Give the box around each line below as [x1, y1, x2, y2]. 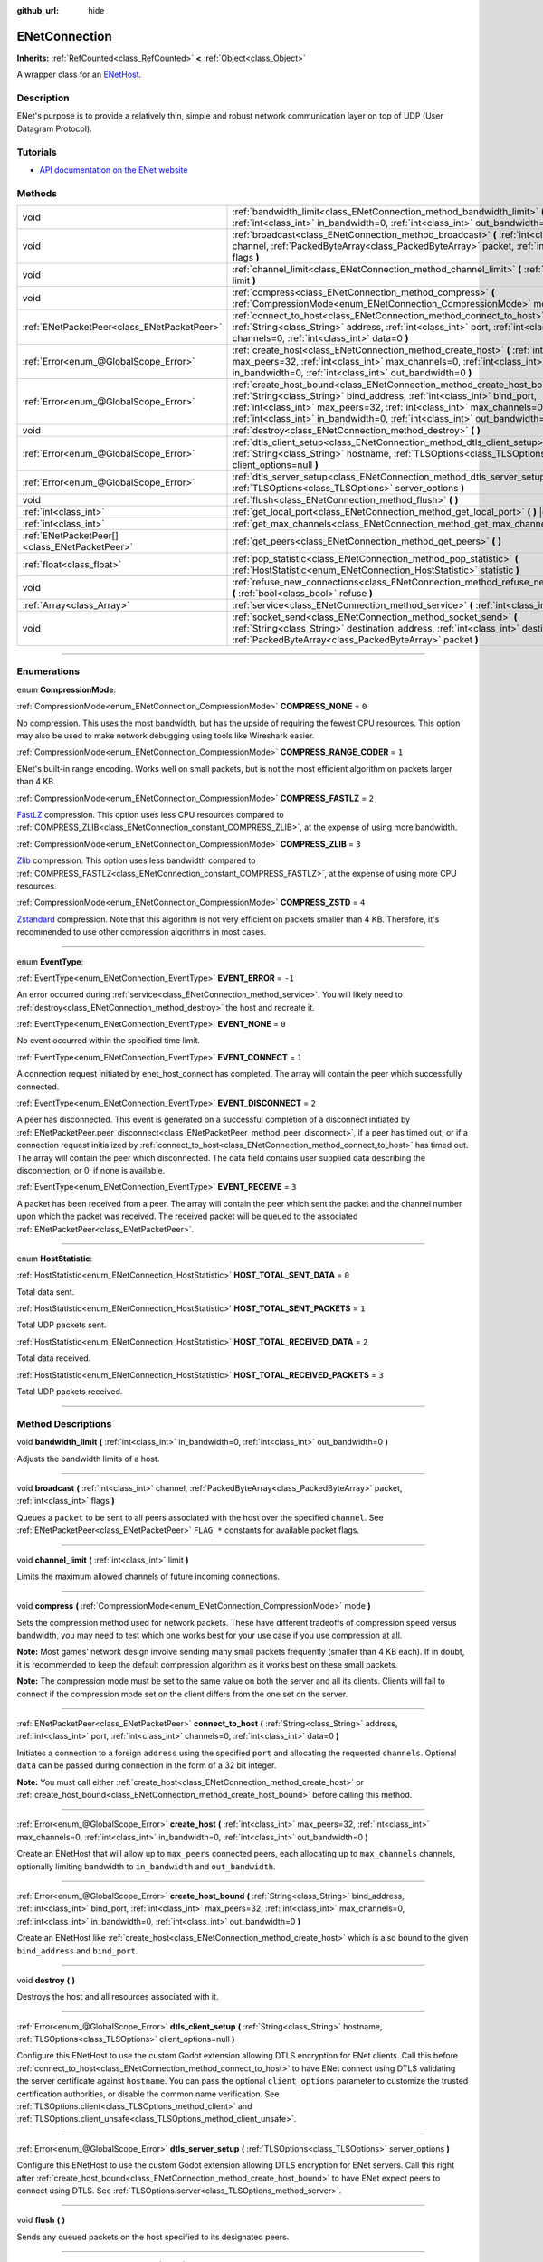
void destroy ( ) [16, 1974, 76, 1985]
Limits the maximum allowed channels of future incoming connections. [16, 1571, 281, 1582]
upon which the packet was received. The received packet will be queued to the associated [16, 1211, 358, 1221]
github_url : [16, 5, 59, 15]
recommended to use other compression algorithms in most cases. [16, 927, 267, 937]
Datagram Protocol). [16, 123, 92, 134]
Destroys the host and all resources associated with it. [16, 1991, 219, 2002]
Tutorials [16, 146, 58, 158]
